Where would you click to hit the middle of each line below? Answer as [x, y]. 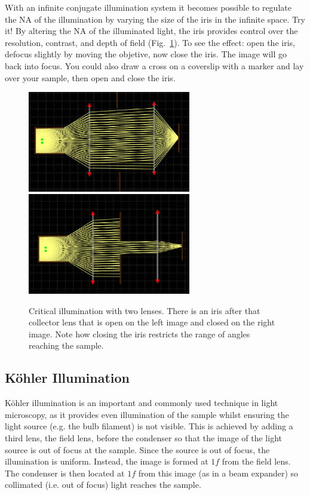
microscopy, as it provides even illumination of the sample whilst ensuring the [147, 414]
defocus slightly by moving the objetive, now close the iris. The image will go [146, 54]
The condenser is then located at [65, 473]
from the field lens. [256, 461]
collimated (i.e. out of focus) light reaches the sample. [103, 485]
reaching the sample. [66, 345]
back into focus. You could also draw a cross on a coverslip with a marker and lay [154, 65]
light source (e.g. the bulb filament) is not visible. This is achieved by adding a [149, 426]
